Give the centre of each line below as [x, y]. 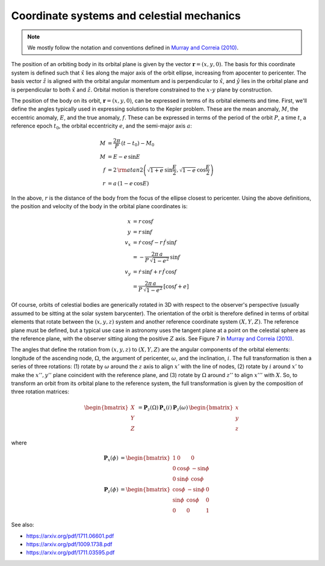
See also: [23, 525]
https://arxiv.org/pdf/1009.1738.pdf [69, 544]
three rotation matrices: [40, 392]
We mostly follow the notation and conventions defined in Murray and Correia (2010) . [133, 48]
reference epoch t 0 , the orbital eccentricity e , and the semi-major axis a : [102, 126]
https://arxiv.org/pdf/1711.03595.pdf [70, 553]
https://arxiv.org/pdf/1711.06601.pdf [70, 536]
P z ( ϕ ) [111, 490]
